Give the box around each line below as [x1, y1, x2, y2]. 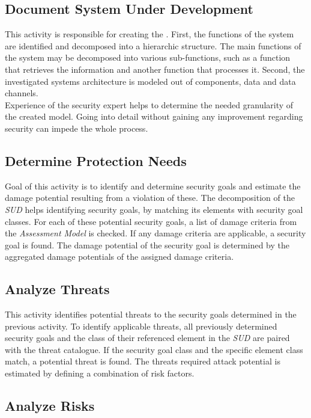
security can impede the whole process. [5, 121, 148, 134]
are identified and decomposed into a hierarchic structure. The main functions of [5, 39, 301, 52]
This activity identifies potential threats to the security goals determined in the [5, 308, 297, 321]
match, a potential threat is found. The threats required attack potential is [5, 355, 280, 367]
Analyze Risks [5, 396, 95, 415]
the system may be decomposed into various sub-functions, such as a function [5, 51, 291, 64]
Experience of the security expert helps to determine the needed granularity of [5, 98, 294, 111]
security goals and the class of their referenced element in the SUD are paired [5, 331, 290, 344]
